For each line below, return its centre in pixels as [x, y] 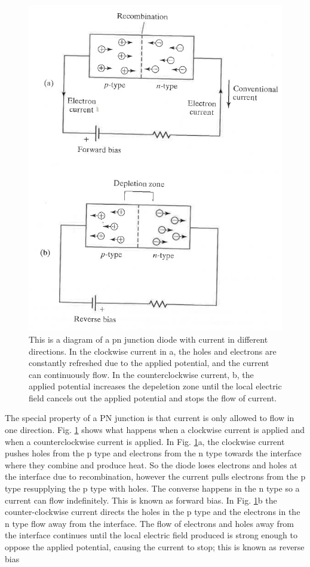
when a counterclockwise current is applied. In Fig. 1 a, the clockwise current [145, 441]
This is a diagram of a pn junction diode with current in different [148, 339]
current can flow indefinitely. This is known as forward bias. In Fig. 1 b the [141, 500]
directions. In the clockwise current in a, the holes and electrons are [153, 351]
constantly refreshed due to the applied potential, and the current [149, 363]
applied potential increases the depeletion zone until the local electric [155, 386]
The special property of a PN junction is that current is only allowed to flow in [150, 418]
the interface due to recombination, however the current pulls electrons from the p [155, 476]
